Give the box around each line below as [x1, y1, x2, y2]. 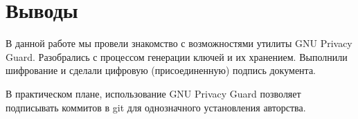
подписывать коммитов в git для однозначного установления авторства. [6, 100, 306, 114]
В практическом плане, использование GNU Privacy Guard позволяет [6, 86, 301, 100]
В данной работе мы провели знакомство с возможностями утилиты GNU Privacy [6, 36, 352, 51]
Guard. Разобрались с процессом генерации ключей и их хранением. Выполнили [6, 49, 348, 64]
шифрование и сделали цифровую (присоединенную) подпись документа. [6, 63, 316, 77]
